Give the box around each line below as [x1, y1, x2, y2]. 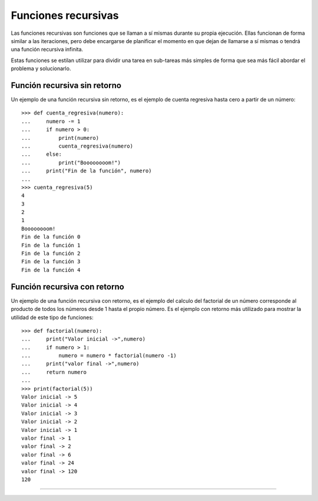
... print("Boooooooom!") [21, 159, 121, 166]
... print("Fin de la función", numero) [21, 168, 153, 174]
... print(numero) [21, 135, 100, 141]
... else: [21, 151, 62, 158]
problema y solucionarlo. [11, 65, 71, 72]
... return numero [21, 369, 87, 375]
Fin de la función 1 [21, 242, 81, 248]
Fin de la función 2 [21, 250, 81, 257]
